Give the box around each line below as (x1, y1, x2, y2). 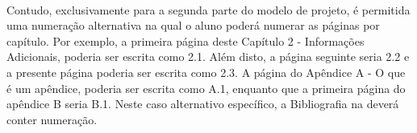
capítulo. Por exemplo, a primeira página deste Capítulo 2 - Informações (6, 32, 365, 49)
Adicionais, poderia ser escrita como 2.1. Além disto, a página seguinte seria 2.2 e (6, 48, 410, 65)
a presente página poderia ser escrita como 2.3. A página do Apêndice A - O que (6, 63, 406, 80)
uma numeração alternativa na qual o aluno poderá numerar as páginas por (6, 17, 380, 34)
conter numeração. (6, 111, 98, 127)
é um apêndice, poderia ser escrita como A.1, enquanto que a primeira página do (6, 79, 406, 96)
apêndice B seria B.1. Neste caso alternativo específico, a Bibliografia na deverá (6, 95, 399, 112)
